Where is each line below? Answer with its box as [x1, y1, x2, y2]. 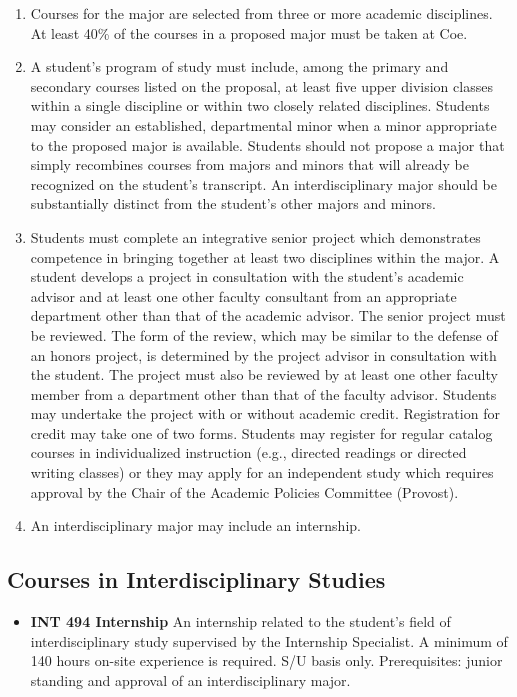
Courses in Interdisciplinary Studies [7, 564, 386, 595]
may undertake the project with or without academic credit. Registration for [30, 403, 500, 424]
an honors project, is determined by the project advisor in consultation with [30, 344, 497, 365]
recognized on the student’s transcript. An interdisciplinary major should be [30, 173, 497, 194]
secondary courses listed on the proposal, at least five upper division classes [30, 75, 493, 96]
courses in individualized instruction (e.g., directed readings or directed [30, 442, 467, 463]
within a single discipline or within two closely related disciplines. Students [30, 95, 490, 116]
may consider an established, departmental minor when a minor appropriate [30, 114, 497, 135]
